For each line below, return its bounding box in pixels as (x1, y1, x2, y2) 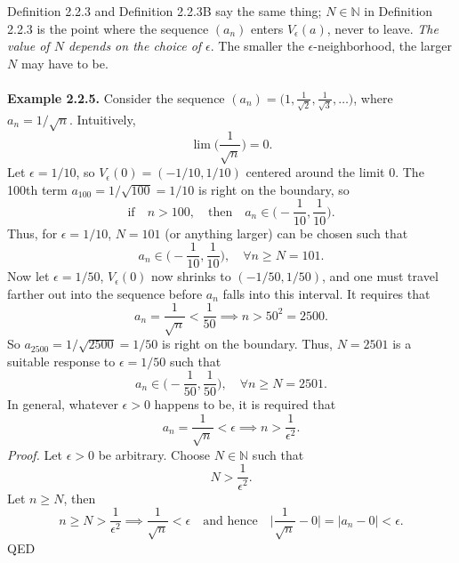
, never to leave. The (326, 19, 439, 37)
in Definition (364, 2, 433, 20)
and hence (203, 514, 258, 527)
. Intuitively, (68, 109, 136, 128)
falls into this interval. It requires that (222, 284, 431, 302)
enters (250, 19, 284, 37)
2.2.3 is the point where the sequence (7, 19, 209, 37)
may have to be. (20, 53, 109, 72)
